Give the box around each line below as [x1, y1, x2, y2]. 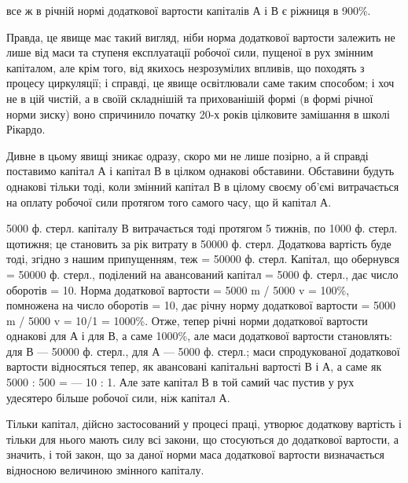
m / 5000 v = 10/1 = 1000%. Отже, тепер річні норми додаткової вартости [6, 312, 368, 328]
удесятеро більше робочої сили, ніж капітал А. [6, 389, 230, 405]
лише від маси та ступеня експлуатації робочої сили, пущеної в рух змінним [6, 44, 373, 60]
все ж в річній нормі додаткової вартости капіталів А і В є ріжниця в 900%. [6, 2, 371, 18]
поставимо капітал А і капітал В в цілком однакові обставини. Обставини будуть [6, 163, 395, 179]
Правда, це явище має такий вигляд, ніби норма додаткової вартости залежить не [6, 28, 395, 45]
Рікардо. [6, 121, 46, 137]
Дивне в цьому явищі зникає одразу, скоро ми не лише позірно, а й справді [6, 147, 369, 163]
